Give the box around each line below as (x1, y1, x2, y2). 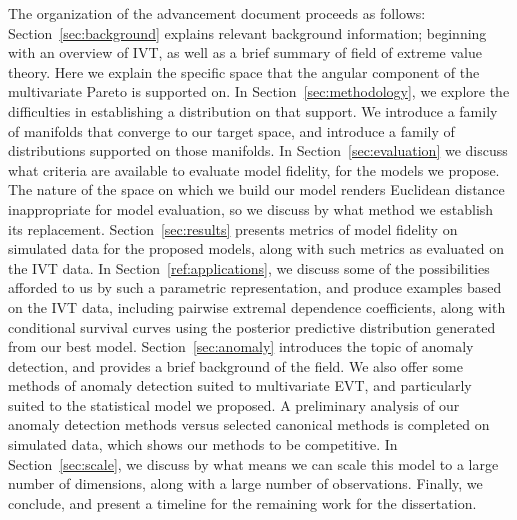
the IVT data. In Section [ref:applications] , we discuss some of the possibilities (8, 257, 490, 278)
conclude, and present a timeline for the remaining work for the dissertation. (8, 492, 477, 513)
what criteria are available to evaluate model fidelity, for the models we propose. (8, 159, 500, 180)
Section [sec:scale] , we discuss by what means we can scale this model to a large (8, 453, 499, 474)
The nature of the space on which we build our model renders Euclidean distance (8, 179, 505, 200)
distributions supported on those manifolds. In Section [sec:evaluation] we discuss (8, 140, 508, 161)
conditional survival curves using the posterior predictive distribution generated (8, 316, 496, 337)
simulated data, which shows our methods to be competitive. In (8, 434, 398, 455)
